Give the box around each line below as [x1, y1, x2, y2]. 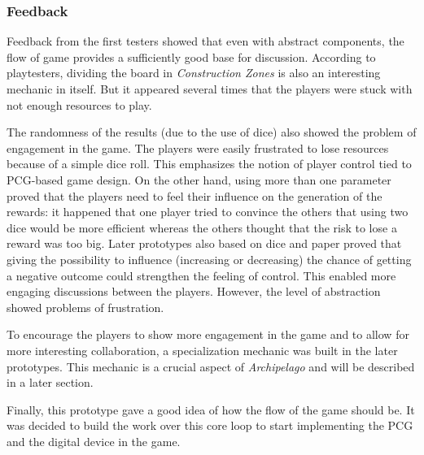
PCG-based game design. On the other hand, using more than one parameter [7, 171, 391, 188]
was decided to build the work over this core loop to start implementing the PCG [7, 417, 413, 434]
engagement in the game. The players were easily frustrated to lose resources [7, 139, 389, 156]
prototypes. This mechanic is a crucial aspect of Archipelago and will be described [7, 357, 415, 375]
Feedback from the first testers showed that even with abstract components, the [7, 32, 404, 50]
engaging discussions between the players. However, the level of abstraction [7, 283, 381, 300]
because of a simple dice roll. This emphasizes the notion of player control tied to [7, 155, 412, 172]
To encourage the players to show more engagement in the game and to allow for [7, 326, 409, 343]
